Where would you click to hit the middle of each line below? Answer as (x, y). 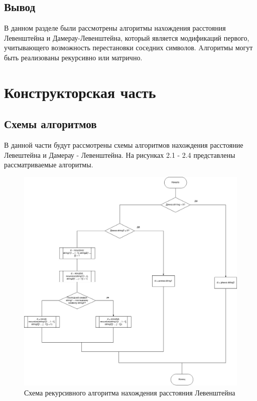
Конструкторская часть (80, 92)
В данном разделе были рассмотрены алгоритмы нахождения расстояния (115, 28)
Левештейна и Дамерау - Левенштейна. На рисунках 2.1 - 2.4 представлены (120, 155)
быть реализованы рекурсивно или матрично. (73, 57)
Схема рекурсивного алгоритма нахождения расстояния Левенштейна (130, 392)
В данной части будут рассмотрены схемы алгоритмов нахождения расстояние (124, 145)
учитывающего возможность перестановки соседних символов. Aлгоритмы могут (128, 47)
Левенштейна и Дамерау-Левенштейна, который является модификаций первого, (127, 37)
